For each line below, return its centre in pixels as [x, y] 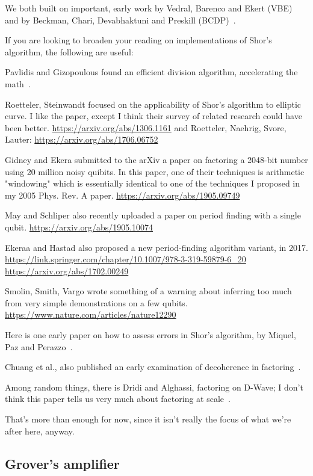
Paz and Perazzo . [39, 346]
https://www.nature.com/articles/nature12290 [91, 314]
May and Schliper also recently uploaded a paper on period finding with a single [153, 215]
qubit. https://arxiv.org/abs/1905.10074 [79, 227]
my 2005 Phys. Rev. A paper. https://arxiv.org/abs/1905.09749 [122, 195]
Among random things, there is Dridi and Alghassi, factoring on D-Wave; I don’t [154, 387]
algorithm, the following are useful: [69, 51]
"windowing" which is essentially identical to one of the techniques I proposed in [152, 183]
